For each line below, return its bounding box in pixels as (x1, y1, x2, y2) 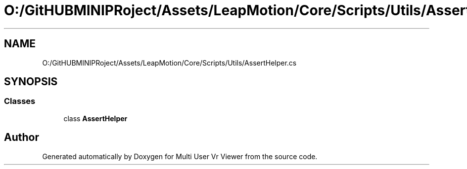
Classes (4, 96, 36, 106)
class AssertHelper (63, 114, 128, 123)
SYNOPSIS (4, 75, 58, 88)
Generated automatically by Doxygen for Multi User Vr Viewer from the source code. (42, 152, 318, 161)
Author (4, 131, 39, 144)
